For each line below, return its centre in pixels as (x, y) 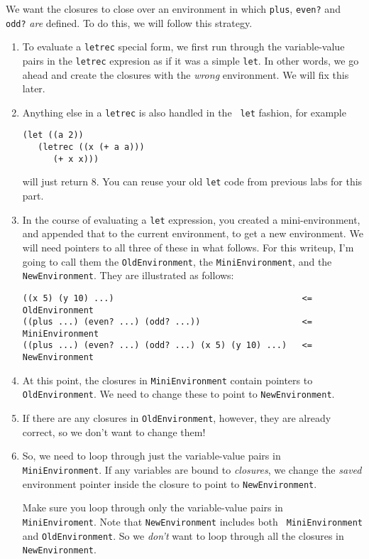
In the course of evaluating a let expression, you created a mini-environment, (191, 219)
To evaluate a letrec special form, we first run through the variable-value (183, 47)
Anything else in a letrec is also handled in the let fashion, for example (184, 112)
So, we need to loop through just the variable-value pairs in (152, 456)
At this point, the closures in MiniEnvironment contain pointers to (167, 380)
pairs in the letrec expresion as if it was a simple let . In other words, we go (191, 60)
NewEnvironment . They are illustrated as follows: (128, 275)
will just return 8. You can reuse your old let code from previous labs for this (192, 181)
